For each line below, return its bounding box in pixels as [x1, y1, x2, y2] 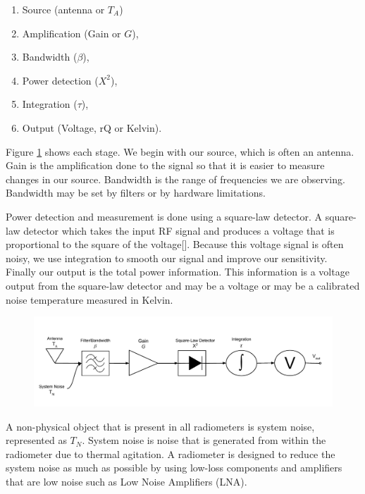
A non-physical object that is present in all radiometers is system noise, [6, 419, 315, 433]
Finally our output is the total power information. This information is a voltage [6, 264, 349, 279]
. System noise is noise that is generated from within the [82, 433, 326, 447]
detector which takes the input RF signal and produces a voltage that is [23, 223, 335, 237]
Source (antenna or [22, 2, 105, 16]
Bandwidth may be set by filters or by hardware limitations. [6, 185, 266, 200]
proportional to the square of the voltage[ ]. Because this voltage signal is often [6, 237, 344, 252]
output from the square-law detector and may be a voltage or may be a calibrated [6, 278, 360, 292]
